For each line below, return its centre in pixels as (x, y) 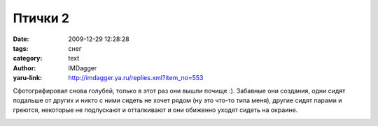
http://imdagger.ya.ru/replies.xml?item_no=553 (136, 78)
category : (28, 58)
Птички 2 (41, 18)
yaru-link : (27, 78)
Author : (24, 68)
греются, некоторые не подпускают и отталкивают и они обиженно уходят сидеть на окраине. (155, 110)
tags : (21, 48)
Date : (21, 39)
